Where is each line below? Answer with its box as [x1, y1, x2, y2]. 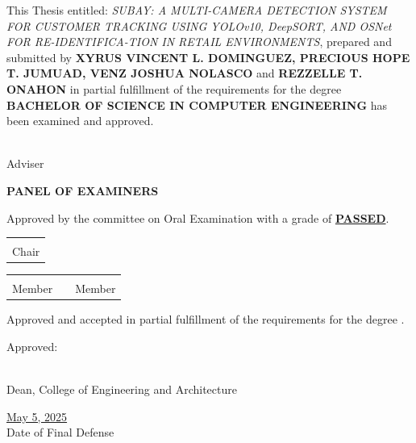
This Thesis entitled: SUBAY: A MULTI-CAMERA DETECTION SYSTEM [6, 2, 387, 18]
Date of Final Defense [6, 424, 114, 441]
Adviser [6, 155, 44, 172]
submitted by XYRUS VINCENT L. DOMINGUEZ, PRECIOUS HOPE [6, 48, 410, 65]
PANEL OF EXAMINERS [6, 182, 159, 199]
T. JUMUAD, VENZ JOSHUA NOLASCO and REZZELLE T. [6, 65, 363, 81]
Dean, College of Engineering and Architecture [6, 381, 237, 398]
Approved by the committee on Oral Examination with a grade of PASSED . [6, 209, 389, 226]
